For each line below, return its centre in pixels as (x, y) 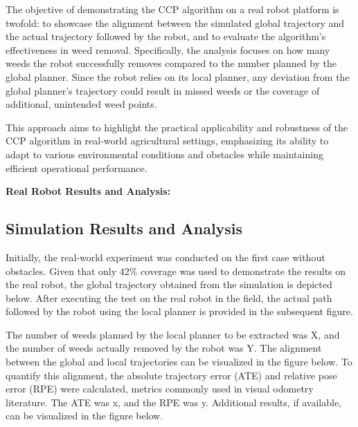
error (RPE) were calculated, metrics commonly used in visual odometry (160, 389)
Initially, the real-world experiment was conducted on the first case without (165, 257)
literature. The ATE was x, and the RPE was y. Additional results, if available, (174, 402)
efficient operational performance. (77, 168)
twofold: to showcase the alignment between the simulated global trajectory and (175, 22)
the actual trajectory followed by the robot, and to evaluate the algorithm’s (166, 36)
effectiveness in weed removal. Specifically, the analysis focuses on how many (168, 49)
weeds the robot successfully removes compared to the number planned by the (171, 63)
